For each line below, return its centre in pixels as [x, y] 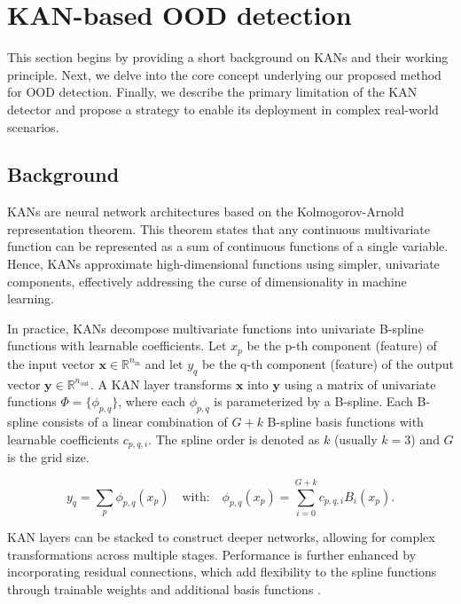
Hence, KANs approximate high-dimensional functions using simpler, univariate [223, 264]
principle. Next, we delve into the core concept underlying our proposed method [224, 74]
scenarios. [33, 126]
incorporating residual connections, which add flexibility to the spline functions [222, 572]
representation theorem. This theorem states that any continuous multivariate [219, 228]
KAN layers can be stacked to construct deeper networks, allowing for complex [221, 536]
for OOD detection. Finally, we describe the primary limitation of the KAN [212, 92]
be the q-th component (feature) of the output [328, 363]
